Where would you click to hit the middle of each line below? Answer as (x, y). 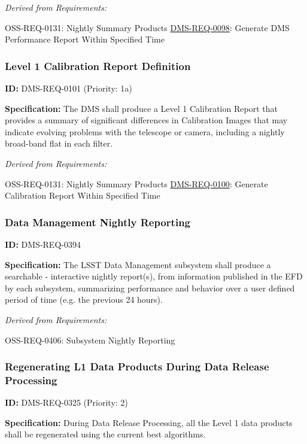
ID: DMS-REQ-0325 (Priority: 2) (66, 402)
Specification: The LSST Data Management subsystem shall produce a (138, 264)
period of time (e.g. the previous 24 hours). (84, 299)
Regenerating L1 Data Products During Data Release (137, 367)
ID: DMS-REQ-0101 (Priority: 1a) (69, 88)
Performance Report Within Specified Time (85, 39)
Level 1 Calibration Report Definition (98, 66)
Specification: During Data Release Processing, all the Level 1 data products (149, 422)
